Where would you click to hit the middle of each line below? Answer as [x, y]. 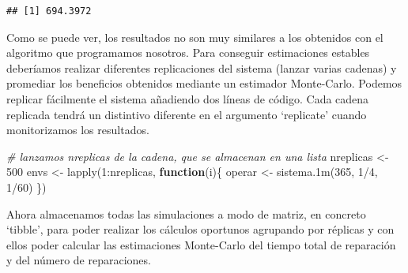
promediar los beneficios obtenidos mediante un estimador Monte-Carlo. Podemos [204, 83]
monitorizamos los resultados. [78, 130]
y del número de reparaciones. [79, 260]
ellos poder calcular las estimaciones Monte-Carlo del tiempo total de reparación [201, 244]
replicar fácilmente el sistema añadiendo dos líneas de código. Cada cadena [188, 98]
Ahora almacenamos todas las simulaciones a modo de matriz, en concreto [186, 213]
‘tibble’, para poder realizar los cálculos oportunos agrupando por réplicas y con [200, 229]
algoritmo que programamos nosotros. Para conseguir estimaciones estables [188, 52]
